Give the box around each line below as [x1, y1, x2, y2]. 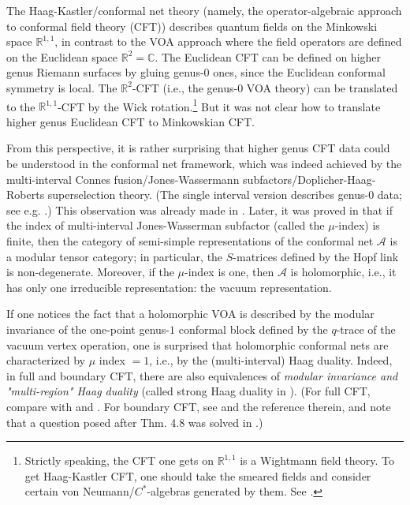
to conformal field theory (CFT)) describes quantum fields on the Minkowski [6, 17, 378, 34]
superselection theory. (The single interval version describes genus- [47, 186, 369, 203]
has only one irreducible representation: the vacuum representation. [6, 279, 332, 295]
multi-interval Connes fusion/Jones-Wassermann [6, 170, 240, 187]
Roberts [6, 186, 45, 203]
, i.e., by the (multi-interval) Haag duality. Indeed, [149, 352, 393, 368]
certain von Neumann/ [24, 483, 135, 499]
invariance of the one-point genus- [6, 320, 170, 337]
